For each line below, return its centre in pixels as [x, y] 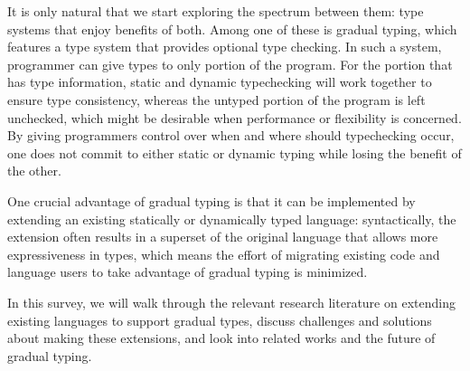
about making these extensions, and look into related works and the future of [221, 338]
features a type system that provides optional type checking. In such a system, [225, 47]
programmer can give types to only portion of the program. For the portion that [230, 64]
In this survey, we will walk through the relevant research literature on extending [231, 302]
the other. [34, 171]
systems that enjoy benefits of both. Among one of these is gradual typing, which [232, 29]
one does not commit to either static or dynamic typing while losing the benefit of [235, 152]
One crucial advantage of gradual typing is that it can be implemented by [211, 200]
